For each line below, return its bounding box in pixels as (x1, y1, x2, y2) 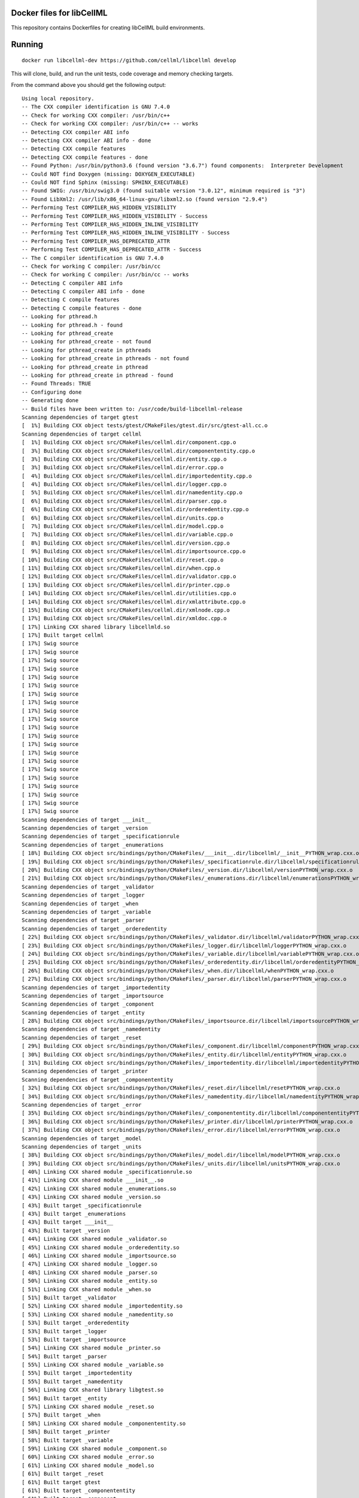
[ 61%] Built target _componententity (22, 1487, 136, 1494)
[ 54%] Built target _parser (22, 1353, 107, 1360)
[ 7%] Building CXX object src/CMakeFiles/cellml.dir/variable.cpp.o (22, 531, 233, 538)
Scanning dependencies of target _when (22, 900, 139, 907)
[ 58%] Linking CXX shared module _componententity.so (22, 1420, 186, 1427)
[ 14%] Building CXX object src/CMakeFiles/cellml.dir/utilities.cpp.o (22, 590, 236, 597)
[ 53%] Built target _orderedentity (22, 1319, 129, 1327)
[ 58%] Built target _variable (22, 1437, 114, 1443)
